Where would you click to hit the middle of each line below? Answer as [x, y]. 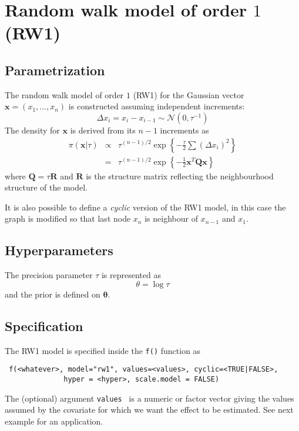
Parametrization [55, 70]
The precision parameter [49, 275]
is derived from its [103, 130]
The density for [32, 130]
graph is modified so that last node [68, 218]
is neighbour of [171, 218]
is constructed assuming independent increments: [157, 106]
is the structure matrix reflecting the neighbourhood [180, 176]
